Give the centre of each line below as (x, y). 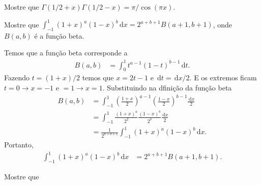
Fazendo (17, 78)
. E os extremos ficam (223, 78)
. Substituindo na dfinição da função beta (167, 87)
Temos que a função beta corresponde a (66, 53)
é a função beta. (59, 35)
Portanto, (19, 144)
